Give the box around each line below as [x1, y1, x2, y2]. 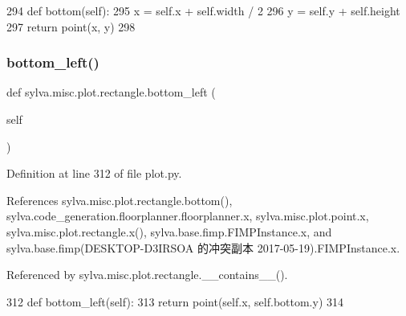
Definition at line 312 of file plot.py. [6, 165, 182, 182]
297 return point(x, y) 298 [6, 18, 136, 35]
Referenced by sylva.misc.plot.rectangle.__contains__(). [6, 266, 288, 283]
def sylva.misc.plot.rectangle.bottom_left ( [6, 84, 216, 101]
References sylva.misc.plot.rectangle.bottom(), [6, 191, 233, 208]
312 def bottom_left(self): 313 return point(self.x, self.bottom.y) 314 [6, 293, 344, 310]
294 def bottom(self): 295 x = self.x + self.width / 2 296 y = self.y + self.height [6, 2, 400, 18]
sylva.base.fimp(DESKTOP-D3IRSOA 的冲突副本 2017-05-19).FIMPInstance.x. [6, 239, 400, 256]
